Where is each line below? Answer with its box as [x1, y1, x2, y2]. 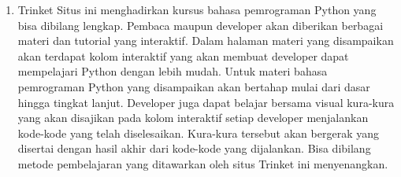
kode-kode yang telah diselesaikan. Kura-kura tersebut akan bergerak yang [17, 124, 379, 141]
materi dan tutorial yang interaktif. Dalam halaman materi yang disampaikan [17, 32, 394, 49]
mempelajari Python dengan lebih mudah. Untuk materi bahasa [17, 63, 328, 79]
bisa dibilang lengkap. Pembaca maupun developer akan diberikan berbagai [17, 17, 384, 33]
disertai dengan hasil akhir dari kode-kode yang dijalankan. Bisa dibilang [17, 140, 371, 157]
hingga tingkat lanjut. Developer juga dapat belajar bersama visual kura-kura [17, 94, 395, 110]
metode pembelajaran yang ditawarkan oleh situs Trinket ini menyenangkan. [17, 155, 388, 171]
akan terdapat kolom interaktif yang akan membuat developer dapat [17, 47, 349, 64]
